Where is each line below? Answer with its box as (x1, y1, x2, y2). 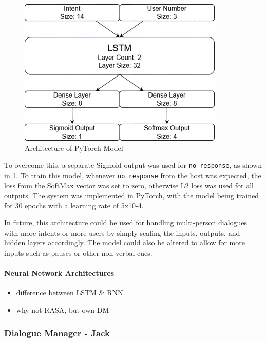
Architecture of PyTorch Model (25, 142, 123, 153)
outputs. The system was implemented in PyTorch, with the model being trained (4, 190, 259, 201)
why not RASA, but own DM (16, 305, 109, 315)
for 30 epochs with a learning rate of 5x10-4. (4, 200, 144, 211)
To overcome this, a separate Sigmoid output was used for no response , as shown (4, 160, 262, 170)
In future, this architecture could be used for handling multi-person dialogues (4, 217, 248, 228)
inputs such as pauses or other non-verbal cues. (4, 248, 153, 258)
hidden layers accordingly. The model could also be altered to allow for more (4, 237, 245, 248)
